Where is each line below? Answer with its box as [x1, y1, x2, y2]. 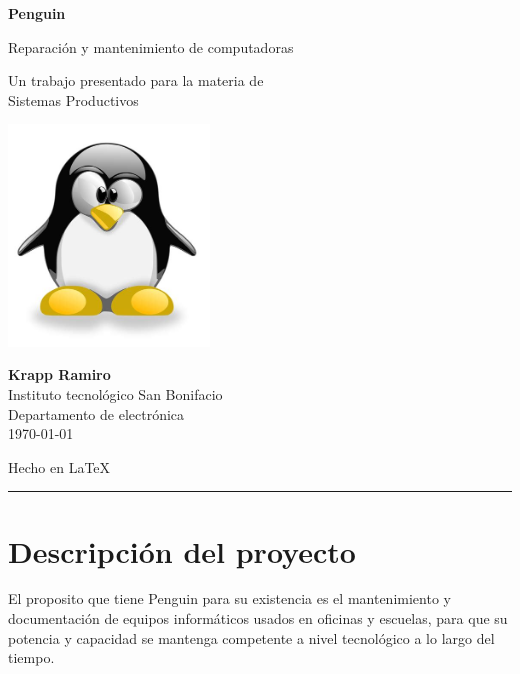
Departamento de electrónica [8, 403, 185, 424]
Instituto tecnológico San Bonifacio [8, 383, 223, 404]
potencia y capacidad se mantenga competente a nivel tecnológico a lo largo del [8, 627, 495, 648]
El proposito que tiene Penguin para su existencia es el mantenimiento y [8, 588, 451, 609]
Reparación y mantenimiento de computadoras [8, 36, 294, 57]
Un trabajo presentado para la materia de [8, 70, 264, 91]
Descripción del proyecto [8, 530, 356, 571]
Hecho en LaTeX [8, 456, 111, 477]
